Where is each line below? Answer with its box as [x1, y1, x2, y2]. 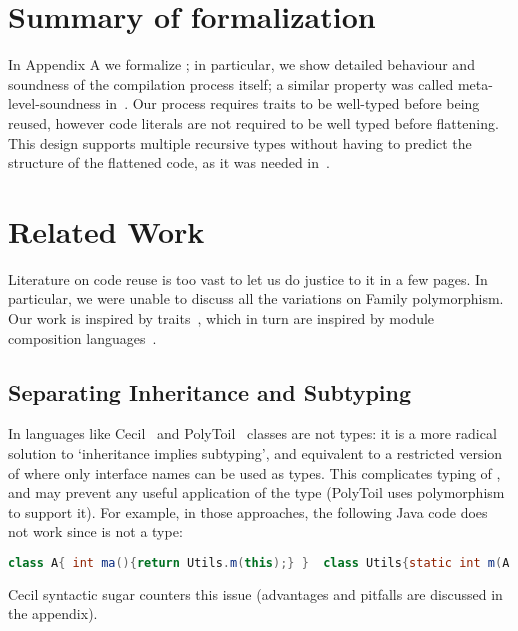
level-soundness [8, 93, 101, 114]
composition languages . [8, 327, 157, 348]
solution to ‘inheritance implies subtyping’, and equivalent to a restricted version [8, 442, 503, 463]
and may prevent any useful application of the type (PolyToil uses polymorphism [8, 482, 505, 503]
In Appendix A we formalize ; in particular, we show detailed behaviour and [8, 54, 475, 75]
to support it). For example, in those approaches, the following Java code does [8, 501, 488, 522]
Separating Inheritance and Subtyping [8, 376, 412, 407]
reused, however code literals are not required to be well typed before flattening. [8, 112, 499, 133]
